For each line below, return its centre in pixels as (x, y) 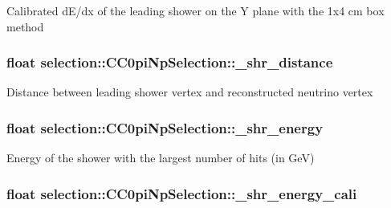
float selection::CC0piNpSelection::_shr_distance (170, 62)
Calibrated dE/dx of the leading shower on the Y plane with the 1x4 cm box (195, 10)
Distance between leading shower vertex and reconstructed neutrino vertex (190, 92)
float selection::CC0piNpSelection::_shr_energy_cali (182, 193)
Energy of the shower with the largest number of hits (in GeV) (161, 158)
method (25, 26)
